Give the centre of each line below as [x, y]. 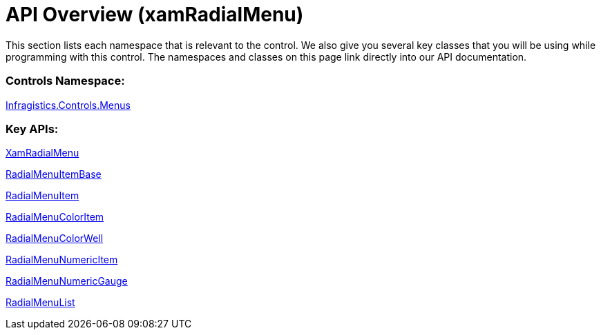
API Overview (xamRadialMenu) [155, 14]
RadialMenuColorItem [55, 217]
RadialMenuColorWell [55, 238]
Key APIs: [32, 129]
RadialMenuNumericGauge [67, 281]
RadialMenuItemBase [54, 174]
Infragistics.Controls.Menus [68, 105]
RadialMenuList [40, 303]
